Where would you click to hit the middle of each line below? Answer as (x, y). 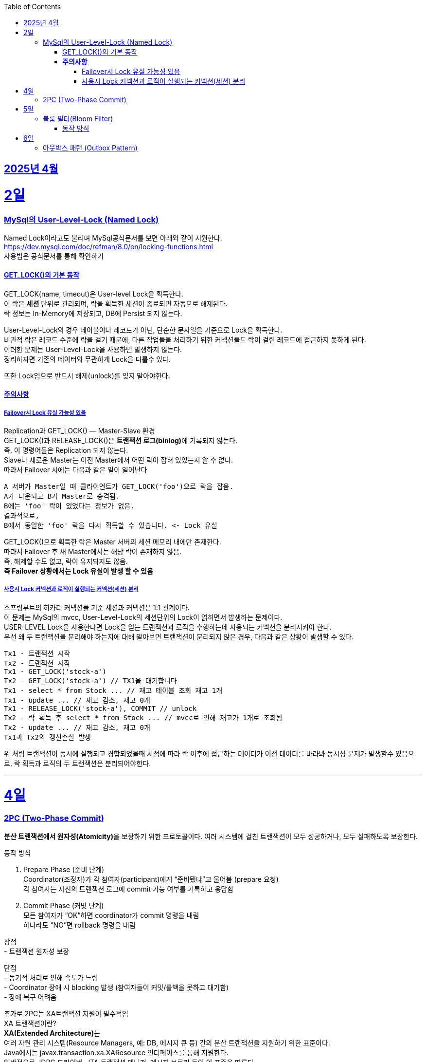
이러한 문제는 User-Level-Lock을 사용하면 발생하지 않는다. (93, 349)
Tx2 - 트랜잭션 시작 (37, 663)
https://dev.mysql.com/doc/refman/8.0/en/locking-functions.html (108, 247)
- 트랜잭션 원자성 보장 (37, 951)
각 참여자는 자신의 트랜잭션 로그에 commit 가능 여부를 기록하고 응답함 (129, 889)
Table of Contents (33, 7)
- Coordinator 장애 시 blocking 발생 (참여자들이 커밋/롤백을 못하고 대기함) (116, 987)
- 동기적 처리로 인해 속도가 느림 (51, 977)
